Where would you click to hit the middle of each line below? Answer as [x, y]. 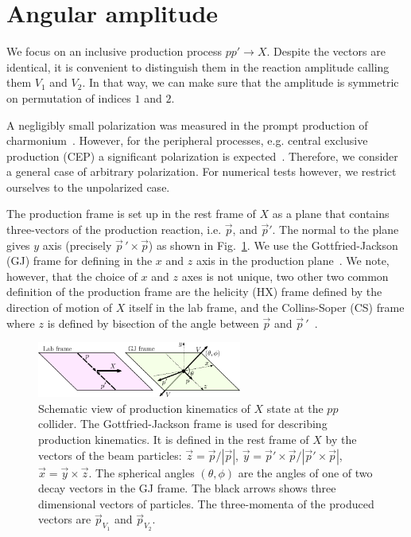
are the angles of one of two [305, 472]
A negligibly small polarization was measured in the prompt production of [187, 125]
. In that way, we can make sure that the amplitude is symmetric [240, 82]
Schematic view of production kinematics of [144, 408]
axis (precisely [77, 245]
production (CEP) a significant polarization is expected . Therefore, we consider [202, 156]
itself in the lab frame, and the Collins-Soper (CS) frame [266, 307]
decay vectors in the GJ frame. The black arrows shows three [187, 488]
